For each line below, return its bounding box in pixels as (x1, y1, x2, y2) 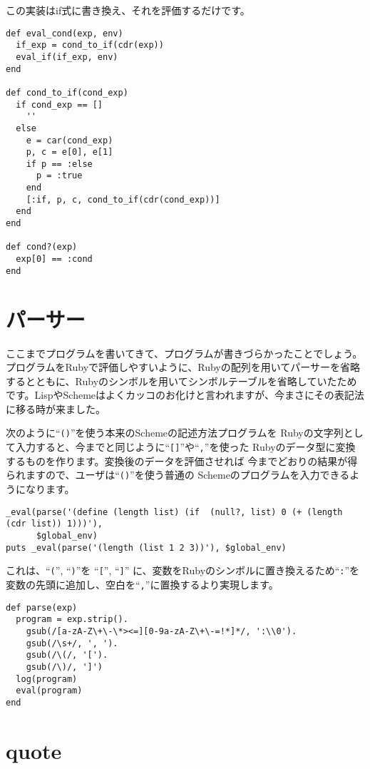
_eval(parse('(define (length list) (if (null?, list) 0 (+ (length (6, 506, 343, 517)
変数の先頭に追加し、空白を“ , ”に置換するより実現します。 (6, 576, 279, 591)
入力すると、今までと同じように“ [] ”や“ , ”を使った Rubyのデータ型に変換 (15, 439, 356, 454)
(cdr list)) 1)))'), (6, 519, 103, 529)
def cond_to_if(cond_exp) (6, 87, 128, 98)
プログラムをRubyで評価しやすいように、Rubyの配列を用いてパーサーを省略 (6, 360, 360, 375)
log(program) (16, 673, 78, 684)
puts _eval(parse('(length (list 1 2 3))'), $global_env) (6, 542, 287, 553)
